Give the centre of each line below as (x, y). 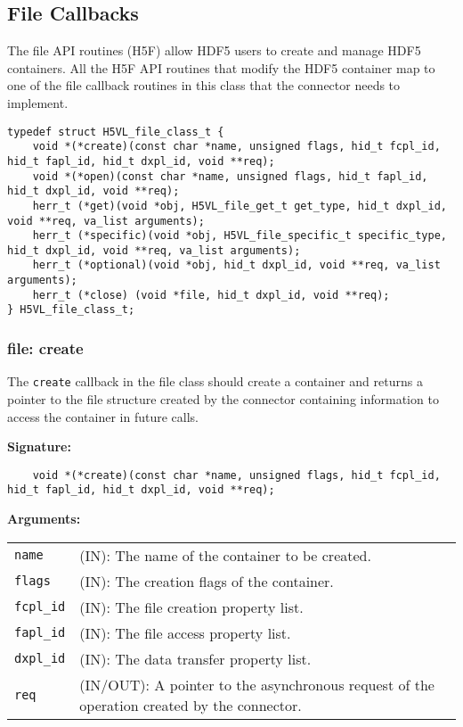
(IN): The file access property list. (185, 632)
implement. (38, 102)
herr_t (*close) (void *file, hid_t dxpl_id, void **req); (211, 295)
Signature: (39, 446)
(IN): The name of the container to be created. (225, 555)
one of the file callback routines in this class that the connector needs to (204, 85)
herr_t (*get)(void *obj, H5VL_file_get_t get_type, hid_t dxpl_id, (240, 206)
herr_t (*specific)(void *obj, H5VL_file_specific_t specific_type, (240, 236)
